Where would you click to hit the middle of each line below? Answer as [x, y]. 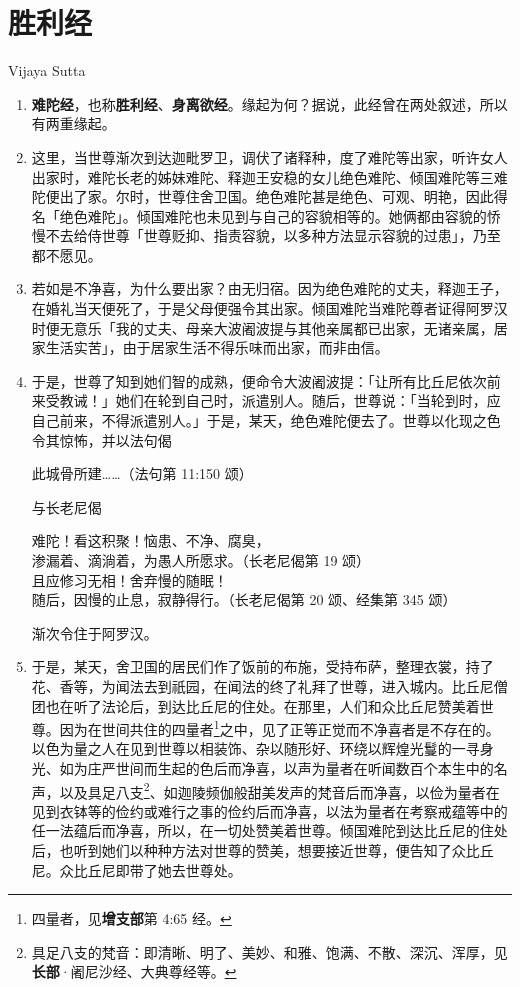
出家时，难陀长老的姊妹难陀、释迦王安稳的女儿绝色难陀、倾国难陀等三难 [269, 176]
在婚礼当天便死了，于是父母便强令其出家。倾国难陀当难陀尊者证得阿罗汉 [269, 308]
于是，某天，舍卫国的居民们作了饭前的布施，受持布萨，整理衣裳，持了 [262, 666]
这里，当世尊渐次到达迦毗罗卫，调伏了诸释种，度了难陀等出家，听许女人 [269, 156]
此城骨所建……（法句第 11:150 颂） [142, 473]
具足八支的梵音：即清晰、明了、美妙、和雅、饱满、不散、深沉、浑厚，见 [269, 951]
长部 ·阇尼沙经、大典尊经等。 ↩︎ [134, 971]
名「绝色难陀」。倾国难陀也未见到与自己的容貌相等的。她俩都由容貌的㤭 [266, 215]
